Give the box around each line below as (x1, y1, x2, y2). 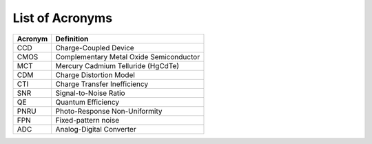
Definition (55, 34, 89, 43)
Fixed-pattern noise (55, 115, 120, 125)
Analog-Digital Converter (55, 124, 137, 134)
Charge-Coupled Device (55, 43, 134, 52)
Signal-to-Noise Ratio (55, 88, 125, 98)
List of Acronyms (12, 10, 113, 25)
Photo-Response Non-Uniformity (55, 106, 163, 116)
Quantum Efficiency (55, 97, 120, 107)
